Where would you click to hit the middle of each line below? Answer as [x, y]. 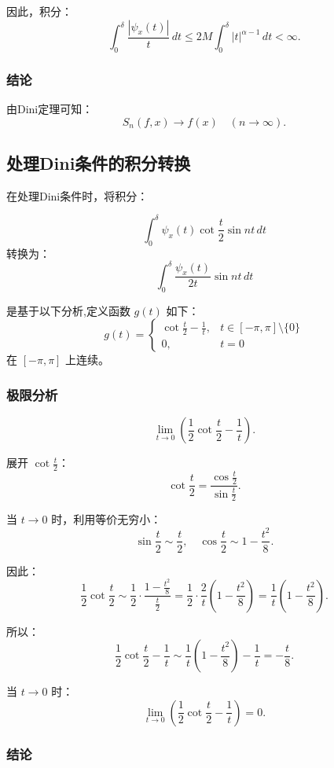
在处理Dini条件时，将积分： [77, 195]
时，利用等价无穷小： [106, 519]
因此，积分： [39, 11]
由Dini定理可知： [50, 109]
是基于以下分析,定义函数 [68, 310]
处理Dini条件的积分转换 [99, 163]
